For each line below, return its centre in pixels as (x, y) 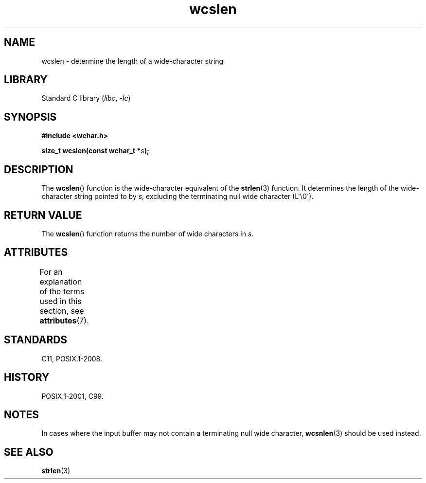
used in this (61, 301)
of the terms (62, 291)
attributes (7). (64, 320)
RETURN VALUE (43, 215)
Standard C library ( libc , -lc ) (86, 98)
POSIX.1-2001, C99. (72, 396)
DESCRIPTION (39, 169)
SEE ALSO (29, 452)
